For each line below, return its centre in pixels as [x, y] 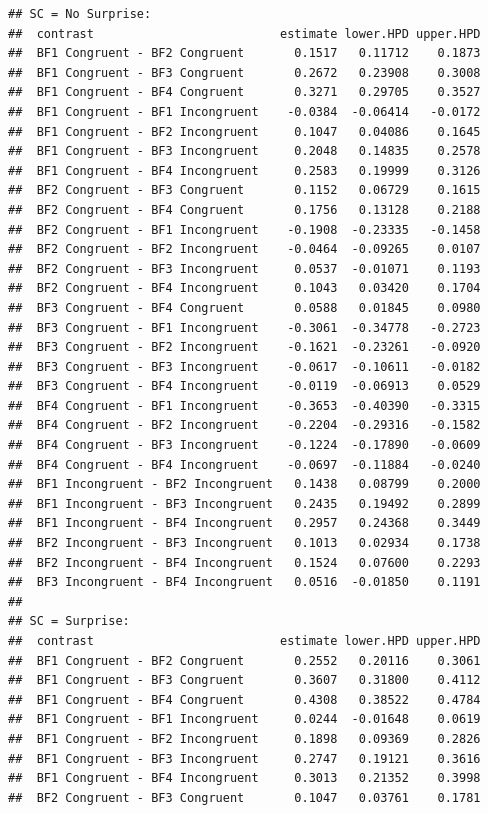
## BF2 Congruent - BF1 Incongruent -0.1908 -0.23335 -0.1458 [244, 229]
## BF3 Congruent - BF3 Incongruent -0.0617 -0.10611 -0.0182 [244, 366]
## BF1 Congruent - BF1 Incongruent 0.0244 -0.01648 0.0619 [244, 719]
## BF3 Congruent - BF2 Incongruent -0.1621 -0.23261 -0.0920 [244, 347]
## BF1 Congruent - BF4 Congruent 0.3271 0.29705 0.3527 [244, 92]
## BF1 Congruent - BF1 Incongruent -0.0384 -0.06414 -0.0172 [244, 111]
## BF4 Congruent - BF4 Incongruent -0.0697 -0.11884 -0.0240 [244, 464]
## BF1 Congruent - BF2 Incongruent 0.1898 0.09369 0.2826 [244, 738]
